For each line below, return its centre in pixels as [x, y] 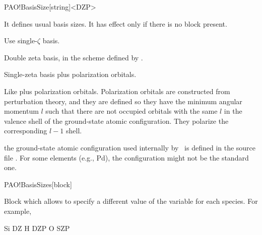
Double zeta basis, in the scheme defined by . [74, 57]
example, [18, 211]
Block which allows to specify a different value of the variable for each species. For [131, 201]
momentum [21, 111]
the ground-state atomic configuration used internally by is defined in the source [130, 147]
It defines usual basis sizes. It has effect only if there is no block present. [116, 23]
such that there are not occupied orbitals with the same [132, 111]
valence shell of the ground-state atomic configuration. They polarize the [116, 121]
